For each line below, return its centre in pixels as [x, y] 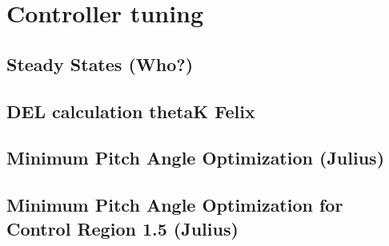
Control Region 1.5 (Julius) [122, 228]
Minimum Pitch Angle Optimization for [175, 205]
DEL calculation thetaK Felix [131, 111]
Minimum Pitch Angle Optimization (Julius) [196, 158]
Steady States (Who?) [100, 63]
